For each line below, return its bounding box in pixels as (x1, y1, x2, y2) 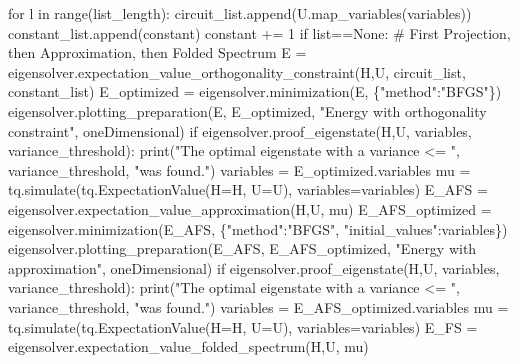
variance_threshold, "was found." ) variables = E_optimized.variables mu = (8, 159, 471, 180)
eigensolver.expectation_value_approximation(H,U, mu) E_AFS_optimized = (8, 198, 492, 219)
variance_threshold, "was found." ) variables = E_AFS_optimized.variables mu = (8, 296, 509, 317)
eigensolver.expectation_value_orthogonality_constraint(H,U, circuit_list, (8, 61, 466, 82)
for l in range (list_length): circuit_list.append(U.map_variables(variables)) (8, 3, 472, 23)
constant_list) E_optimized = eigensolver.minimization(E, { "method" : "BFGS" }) (8, 81, 502, 102)
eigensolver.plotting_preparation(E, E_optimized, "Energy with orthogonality (8, 100, 487, 121)
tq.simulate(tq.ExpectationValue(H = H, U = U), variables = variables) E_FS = (8, 316, 478, 337)
